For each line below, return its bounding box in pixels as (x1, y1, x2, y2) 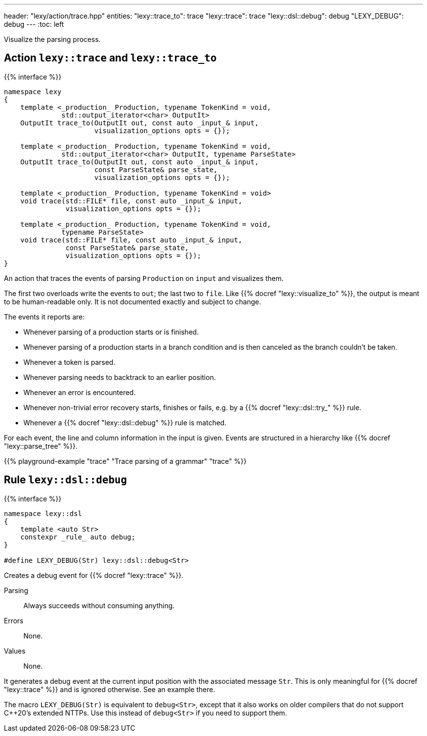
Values (4, 646, 26, 655)
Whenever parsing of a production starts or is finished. (23, 327, 199, 336)
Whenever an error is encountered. (23, 388, 136, 397)
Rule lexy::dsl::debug (4, 474, 127, 486)
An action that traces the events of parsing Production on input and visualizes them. (4, 274, 284, 282)
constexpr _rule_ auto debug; (20, 533, 136, 541)
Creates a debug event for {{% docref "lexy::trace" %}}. (4, 571, 184, 579)
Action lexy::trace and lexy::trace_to (4, 52, 217, 64)
